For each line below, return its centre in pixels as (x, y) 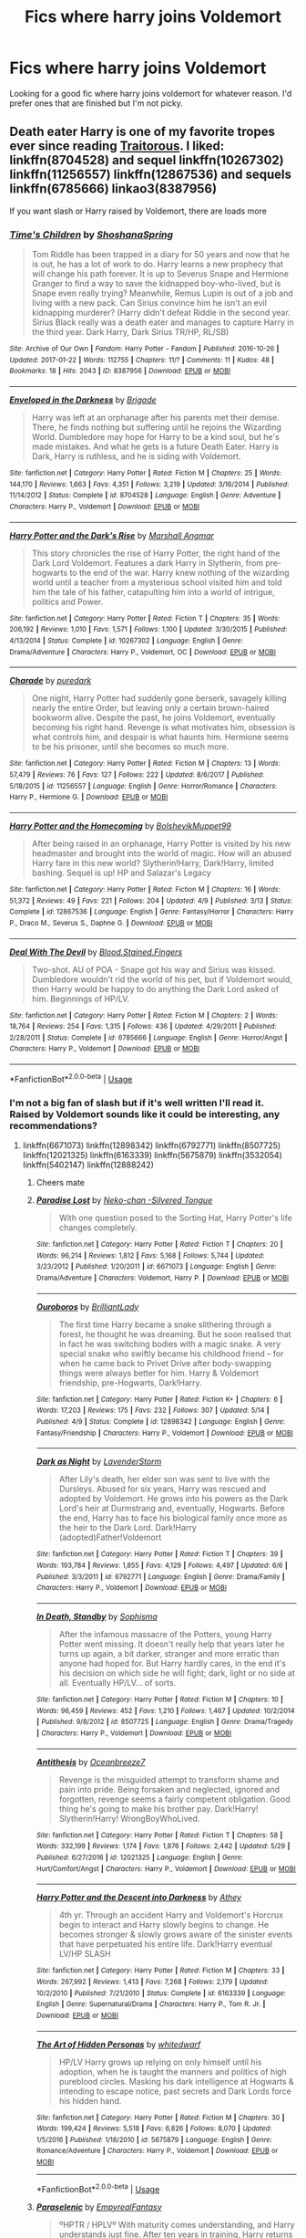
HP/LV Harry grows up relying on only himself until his (160, 2062)
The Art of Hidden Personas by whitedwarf (118, 2044)
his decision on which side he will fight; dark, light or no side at (177, 1673)
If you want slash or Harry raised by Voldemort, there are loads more (138, 211)
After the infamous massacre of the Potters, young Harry (165, 1634)
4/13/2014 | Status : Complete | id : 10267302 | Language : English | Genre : (127, 641)
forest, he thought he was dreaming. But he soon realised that (175, 1333)
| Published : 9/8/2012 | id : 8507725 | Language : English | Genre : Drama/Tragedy (165, 1722)
